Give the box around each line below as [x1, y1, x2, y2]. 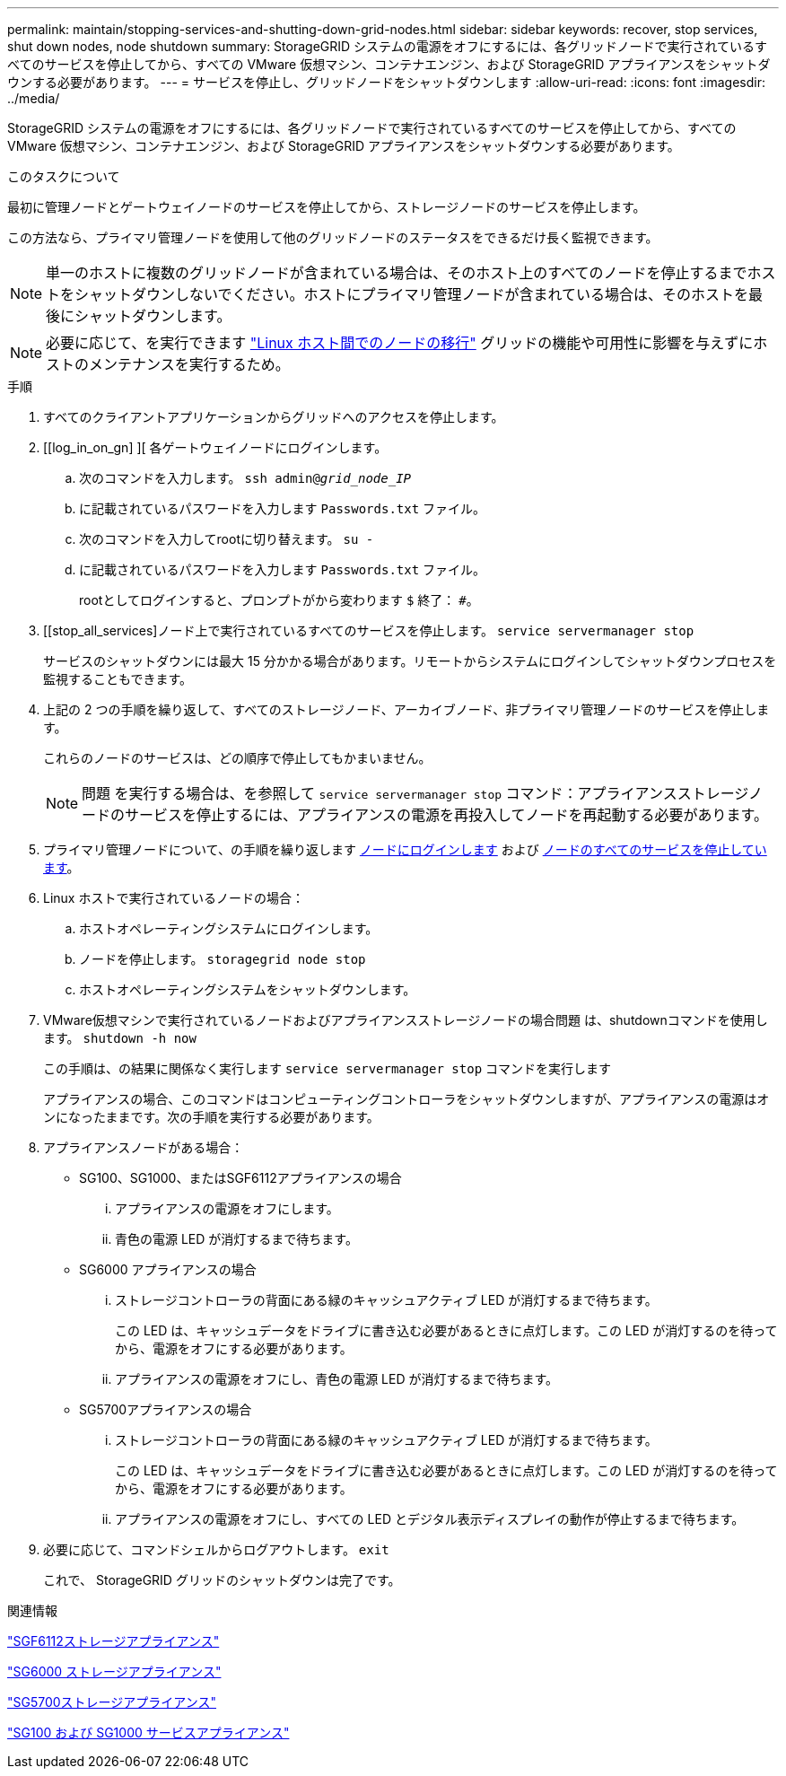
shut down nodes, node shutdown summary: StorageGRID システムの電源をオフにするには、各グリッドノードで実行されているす [7, 39, 768, 54]
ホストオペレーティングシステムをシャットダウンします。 [79, 982, 416, 997]
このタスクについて [7, 169, 120, 184]
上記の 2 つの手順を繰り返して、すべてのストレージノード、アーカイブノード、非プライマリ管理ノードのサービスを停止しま [43, 702, 770, 717]
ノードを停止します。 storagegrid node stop [79, 951, 366, 967]
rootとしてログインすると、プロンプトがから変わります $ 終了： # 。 [79, 592, 479, 608]
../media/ [7, 91, 60, 106]
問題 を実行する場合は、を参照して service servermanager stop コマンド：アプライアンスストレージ [82, 784, 748, 802]
